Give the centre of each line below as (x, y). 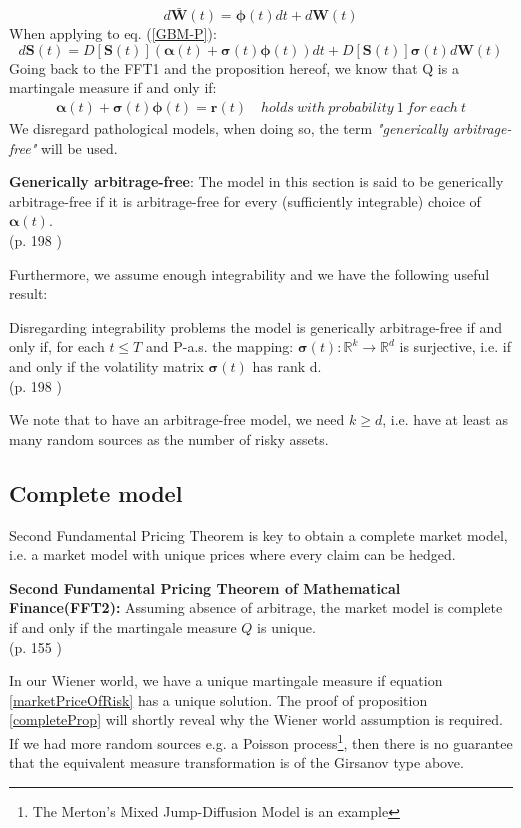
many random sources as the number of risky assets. (169, 438)
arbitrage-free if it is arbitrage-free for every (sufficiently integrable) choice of (245, 200)
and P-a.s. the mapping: (219, 346)
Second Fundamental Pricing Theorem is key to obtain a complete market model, (258, 534)
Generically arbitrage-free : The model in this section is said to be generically (256, 181)
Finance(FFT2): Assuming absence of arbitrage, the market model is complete (256, 607)
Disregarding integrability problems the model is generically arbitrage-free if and (256, 326)
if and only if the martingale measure (123, 626)
